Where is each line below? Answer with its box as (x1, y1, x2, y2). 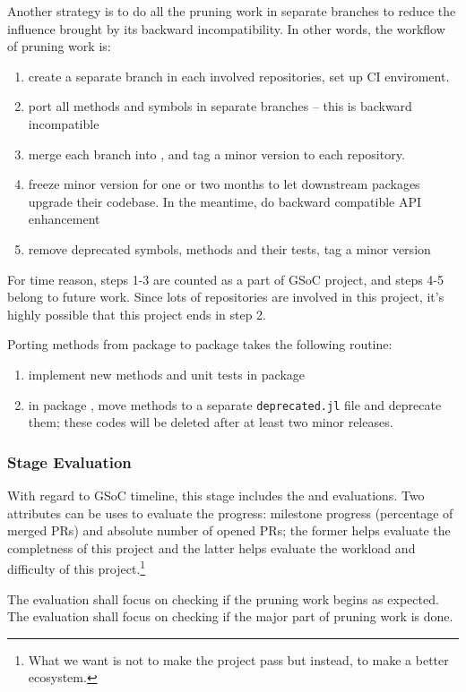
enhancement (28, 209, 100, 228)
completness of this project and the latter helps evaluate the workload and (7, 538, 416, 557)
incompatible (28, 114, 99, 132)
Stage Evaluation (7, 450, 132, 473)
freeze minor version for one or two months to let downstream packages (28, 175, 420, 193)
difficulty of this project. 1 (7, 557, 146, 577)
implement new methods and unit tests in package (28, 364, 306, 383)
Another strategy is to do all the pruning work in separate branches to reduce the (7, 2, 456, 20)
